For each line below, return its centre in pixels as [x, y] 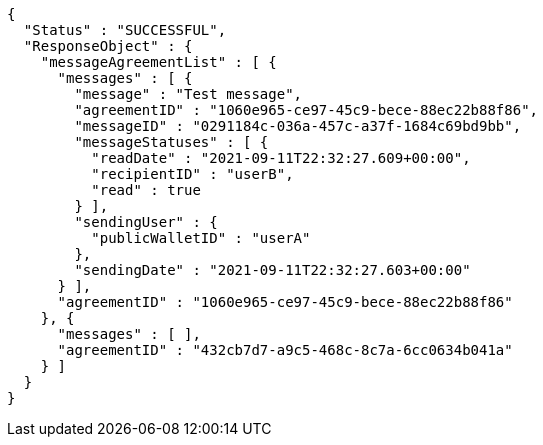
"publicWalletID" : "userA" [201, 238]
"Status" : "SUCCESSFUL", [125, 30]
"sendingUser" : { [146, 222]
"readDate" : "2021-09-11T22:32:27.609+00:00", [281, 158]
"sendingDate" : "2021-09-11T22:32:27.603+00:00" [272, 270]
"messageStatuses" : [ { [171, 142]
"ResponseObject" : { [108, 46]
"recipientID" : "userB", [192, 174]
